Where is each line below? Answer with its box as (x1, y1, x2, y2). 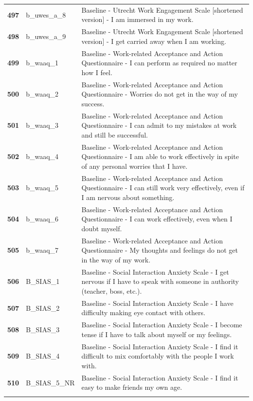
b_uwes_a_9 (26, 31, 66, 41)
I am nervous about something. (81, 192, 175, 202)
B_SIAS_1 (26, 276, 60, 286)
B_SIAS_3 (26, 324, 60, 335)
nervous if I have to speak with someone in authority (81, 276, 239, 286)
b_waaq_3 (26, 120, 59, 130)
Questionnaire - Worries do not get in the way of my (81, 89, 238, 99)
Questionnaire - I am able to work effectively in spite (81, 151, 239, 161)
